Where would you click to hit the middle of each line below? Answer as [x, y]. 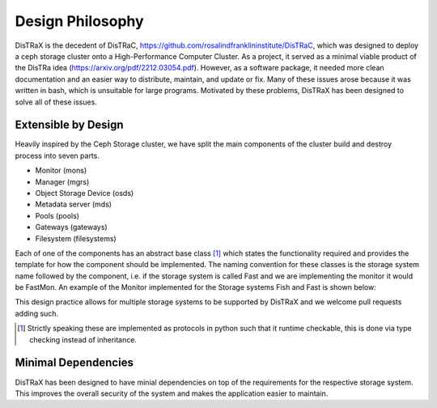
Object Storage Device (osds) [85, 193]
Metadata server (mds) [74, 204]
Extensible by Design [70, 125]
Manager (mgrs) [62, 181]
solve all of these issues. [56, 102]
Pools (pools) [57, 215]
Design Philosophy [80, 21]
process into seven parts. [57, 155]
